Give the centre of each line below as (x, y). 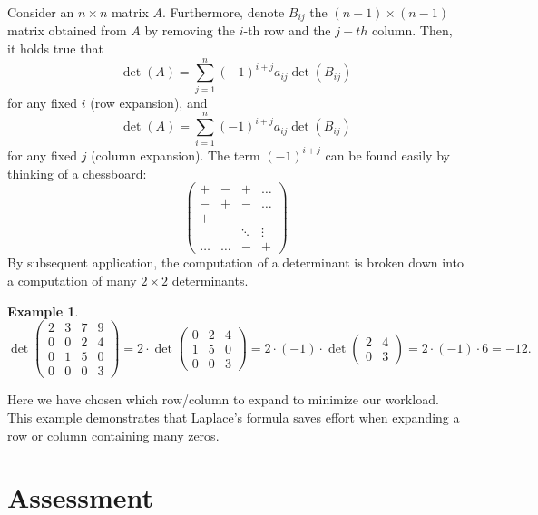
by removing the (190, 30)
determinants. (210, 280)
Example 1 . (43, 311)
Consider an (41, 12)
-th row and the (287, 30)
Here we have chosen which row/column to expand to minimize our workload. (223, 399)
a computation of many (72, 280)
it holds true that (55, 49)
